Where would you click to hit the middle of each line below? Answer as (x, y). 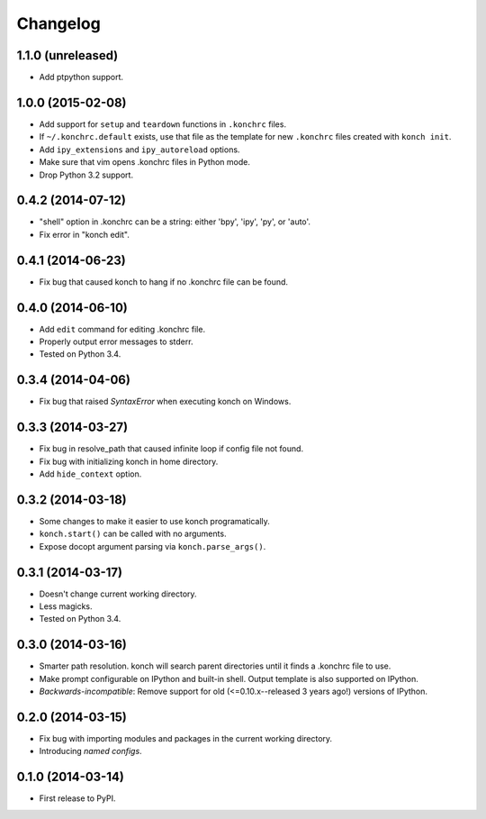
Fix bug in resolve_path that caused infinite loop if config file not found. (171, 449)
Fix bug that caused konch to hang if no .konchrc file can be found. (163, 282)
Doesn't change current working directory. (118, 594)
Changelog (58, 23)
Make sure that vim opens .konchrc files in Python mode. (145, 162)
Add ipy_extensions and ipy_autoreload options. (139, 150)
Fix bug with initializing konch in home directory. (129, 461)
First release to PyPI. (77, 798)
